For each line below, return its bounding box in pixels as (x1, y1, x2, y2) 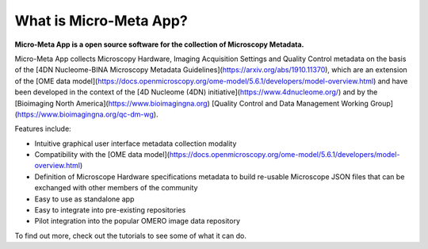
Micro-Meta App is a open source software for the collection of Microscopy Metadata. (14, 40, 304, 49)
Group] (369, 98, 394, 108)
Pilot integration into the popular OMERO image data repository (34, 216, 241, 226)
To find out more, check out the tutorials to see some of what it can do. (14, 231, 247, 240)
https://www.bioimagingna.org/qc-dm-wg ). (17, 109, 159, 119)
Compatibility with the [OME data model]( (34, 150, 170, 159)
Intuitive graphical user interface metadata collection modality (34, 139, 237, 148)
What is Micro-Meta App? (14, 12, 188, 29)
